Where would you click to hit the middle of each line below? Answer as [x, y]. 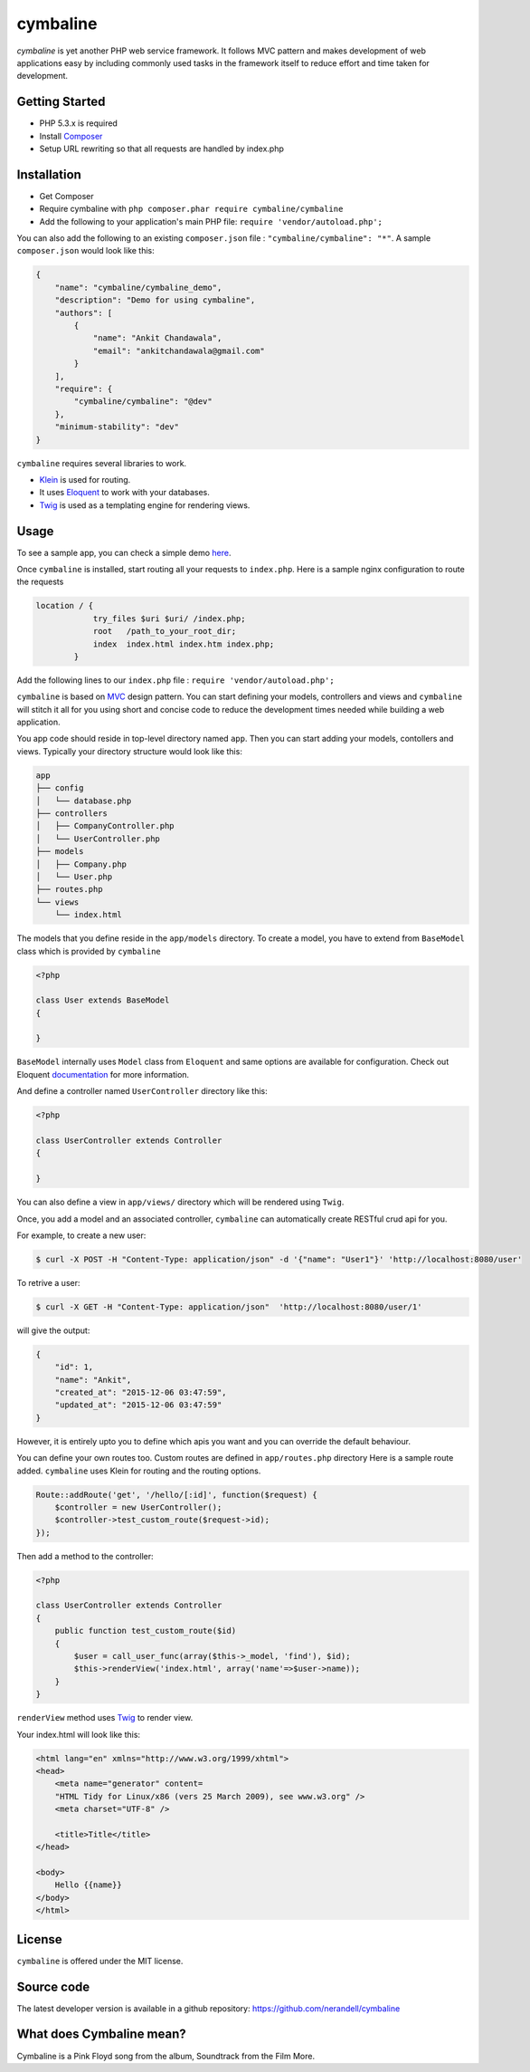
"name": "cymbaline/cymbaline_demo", [138, 287]
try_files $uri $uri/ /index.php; [169, 619]
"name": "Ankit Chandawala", [157, 338]
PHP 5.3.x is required [78, 123]
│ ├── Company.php [81, 864]
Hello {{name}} [88, 1885]
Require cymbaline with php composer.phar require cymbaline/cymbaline [191, 209]
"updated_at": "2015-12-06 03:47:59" [138, 1405]
